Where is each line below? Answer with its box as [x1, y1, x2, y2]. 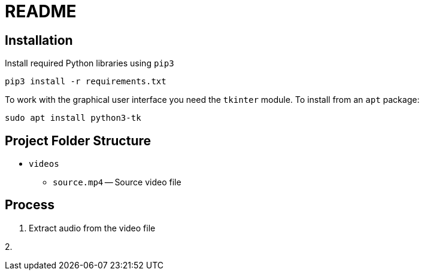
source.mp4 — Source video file [53, 177, 181, 188]
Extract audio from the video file [29, 222, 156, 233]
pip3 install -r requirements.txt [5, 77, 166, 87]
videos [29, 159, 59, 169]
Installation [5, 32, 73, 48]
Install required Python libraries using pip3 [5, 58, 174, 69]
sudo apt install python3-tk [5, 113, 141, 123]
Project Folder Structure [5, 133, 152, 148]
